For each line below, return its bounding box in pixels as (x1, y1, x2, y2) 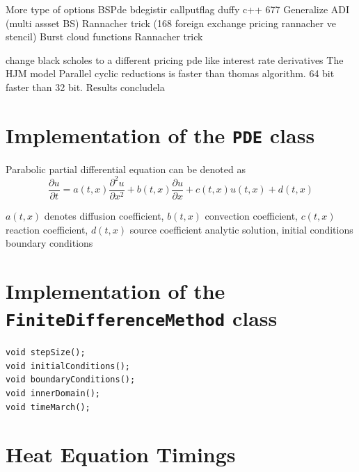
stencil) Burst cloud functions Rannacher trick (6, 29, 203, 44)
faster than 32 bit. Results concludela (6, 79, 165, 94)
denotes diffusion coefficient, (44, 208, 164, 222)
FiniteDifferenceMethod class (6, 304, 278, 332)
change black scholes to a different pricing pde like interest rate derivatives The (6, 52, 344, 67)
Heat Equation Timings (6, 440, 236, 469)
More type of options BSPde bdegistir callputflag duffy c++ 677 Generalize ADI (6, 2, 350, 16)
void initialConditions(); (6, 361, 130, 371)
